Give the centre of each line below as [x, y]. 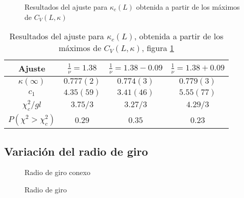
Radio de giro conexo [57, 172]
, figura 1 [158, 48]
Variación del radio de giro [76, 151]
